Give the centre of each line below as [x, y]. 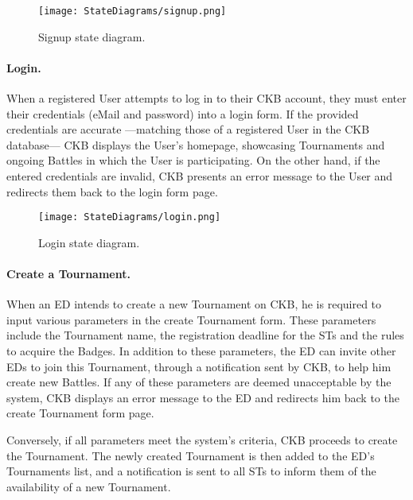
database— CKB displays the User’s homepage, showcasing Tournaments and [196, 144]
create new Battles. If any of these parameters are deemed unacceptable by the [199, 382]
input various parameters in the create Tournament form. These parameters [191, 319]
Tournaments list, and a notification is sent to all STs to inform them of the [191, 471]
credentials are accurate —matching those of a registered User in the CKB [188, 129]
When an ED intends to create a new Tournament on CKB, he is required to [194, 304]
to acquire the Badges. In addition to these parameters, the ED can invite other [201, 351]
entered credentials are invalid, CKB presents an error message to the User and [200, 176]
